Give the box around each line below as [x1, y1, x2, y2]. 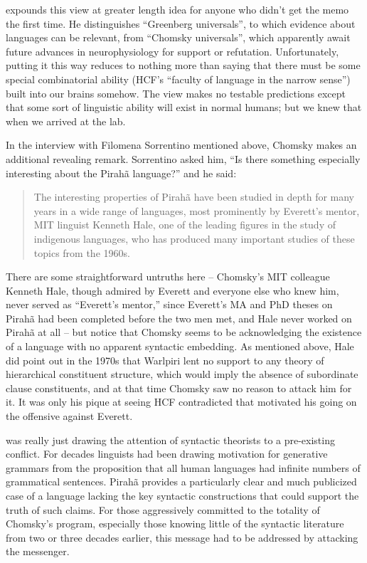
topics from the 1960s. [33, 245, 130, 260]
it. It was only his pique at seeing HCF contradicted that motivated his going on [6, 394, 357, 409]
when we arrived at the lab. [6, 113, 126, 128]
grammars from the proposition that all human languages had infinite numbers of [6, 460, 361, 475]
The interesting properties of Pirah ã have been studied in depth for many [33, 189, 355, 204]
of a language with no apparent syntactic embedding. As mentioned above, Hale [6, 339, 354, 354]
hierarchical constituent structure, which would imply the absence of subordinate [6, 367, 358, 382]
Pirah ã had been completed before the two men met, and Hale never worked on [6, 310, 352, 325]
